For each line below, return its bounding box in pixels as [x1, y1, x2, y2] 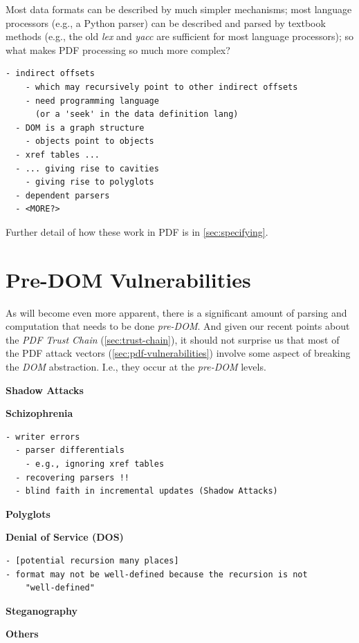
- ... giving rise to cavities [15, 163, 159, 174]
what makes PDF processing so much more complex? [6, 42, 230, 57]
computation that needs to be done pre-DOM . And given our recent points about [6, 319, 350, 333]
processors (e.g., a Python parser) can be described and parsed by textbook [6, 15, 326, 30]
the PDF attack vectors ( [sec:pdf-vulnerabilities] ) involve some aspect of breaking [6, 346, 351, 360]
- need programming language [25, 95, 159, 106]
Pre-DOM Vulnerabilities [6, 265, 251, 293]
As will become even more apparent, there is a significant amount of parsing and [6, 305, 347, 319]
